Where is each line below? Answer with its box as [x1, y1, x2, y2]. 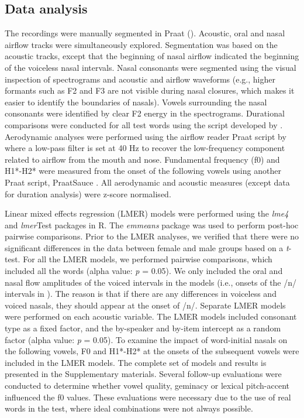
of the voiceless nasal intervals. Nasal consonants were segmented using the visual [5, 61, 296, 73]
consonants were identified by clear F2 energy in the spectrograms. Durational [5, 107, 285, 119]
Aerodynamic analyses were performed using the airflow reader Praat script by [5, 130, 286, 142]
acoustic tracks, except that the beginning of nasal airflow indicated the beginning [5, 50, 299, 62]
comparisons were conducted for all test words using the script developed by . [5, 118, 283, 131]
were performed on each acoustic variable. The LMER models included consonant [5, 310, 297, 323]
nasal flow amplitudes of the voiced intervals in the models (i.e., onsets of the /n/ [5, 276, 297, 288]
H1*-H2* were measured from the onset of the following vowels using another [5, 165, 281, 177]
